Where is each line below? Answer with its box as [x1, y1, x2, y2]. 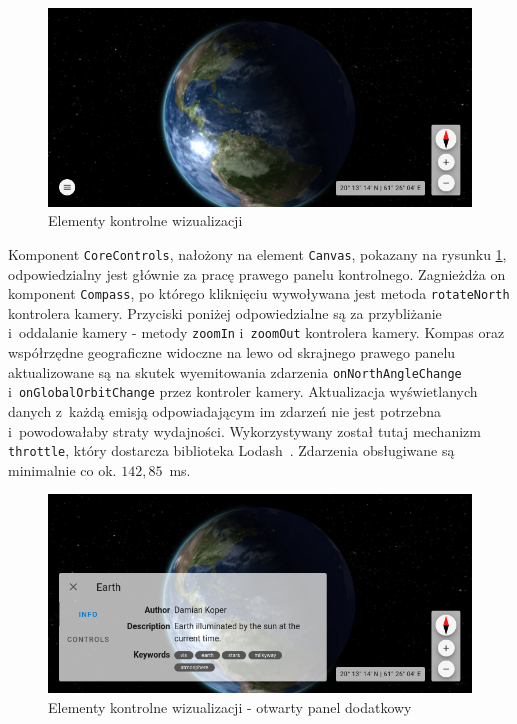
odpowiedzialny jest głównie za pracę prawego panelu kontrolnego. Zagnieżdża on [8, 263, 506, 284]
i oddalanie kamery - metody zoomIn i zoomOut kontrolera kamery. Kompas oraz [8, 322, 505, 343]
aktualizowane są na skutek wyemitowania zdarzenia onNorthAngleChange [8, 361, 462, 382]
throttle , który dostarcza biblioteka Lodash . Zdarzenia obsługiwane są [8, 440, 455, 461]
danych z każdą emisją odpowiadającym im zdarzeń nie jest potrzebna [8, 400, 442, 421]
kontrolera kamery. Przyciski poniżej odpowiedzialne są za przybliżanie [8, 302, 442, 323]
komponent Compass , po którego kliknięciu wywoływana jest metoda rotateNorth [8, 283, 510, 304]
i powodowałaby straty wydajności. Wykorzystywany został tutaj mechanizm [8, 420, 481, 441]
